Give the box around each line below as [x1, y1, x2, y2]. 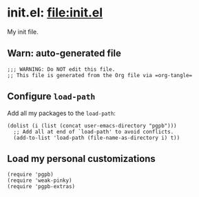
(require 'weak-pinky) [7, 177, 72, 184]
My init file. [7, 28, 39, 36]
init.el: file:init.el [7, 5, 103, 21]
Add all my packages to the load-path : [7, 109, 116, 117]
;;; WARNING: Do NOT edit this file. [7, 65, 116, 73]
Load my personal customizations [7, 153, 156, 165]
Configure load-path [7, 91, 96, 103]
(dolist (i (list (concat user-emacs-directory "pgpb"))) [7, 122, 177, 129]
